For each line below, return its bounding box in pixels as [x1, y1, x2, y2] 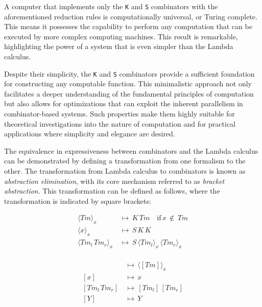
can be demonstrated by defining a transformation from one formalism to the [4, 155, 246, 166]
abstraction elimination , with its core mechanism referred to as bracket [4, 175, 225, 186]
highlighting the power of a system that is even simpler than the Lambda [4, 41, 233, 52]
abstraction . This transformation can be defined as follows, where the [4, 185, 220, 196]
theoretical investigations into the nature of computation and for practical [4, 118, 236, 129]
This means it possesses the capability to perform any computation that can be [4, 21, 252, 32]
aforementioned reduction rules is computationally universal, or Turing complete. [4, 11, 257, 21]
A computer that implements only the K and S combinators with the [4, 1, 218, 11]
